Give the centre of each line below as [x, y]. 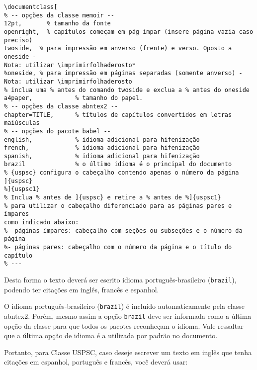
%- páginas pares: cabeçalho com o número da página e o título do [118, 247]
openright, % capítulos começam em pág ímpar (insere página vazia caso [129, 32]
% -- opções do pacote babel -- [57, 131]
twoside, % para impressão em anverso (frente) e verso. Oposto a [118, 48]
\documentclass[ [31, 7]
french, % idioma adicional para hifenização [102, 148]
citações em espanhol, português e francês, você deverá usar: [96, 362]
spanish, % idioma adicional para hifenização [102, 156]
